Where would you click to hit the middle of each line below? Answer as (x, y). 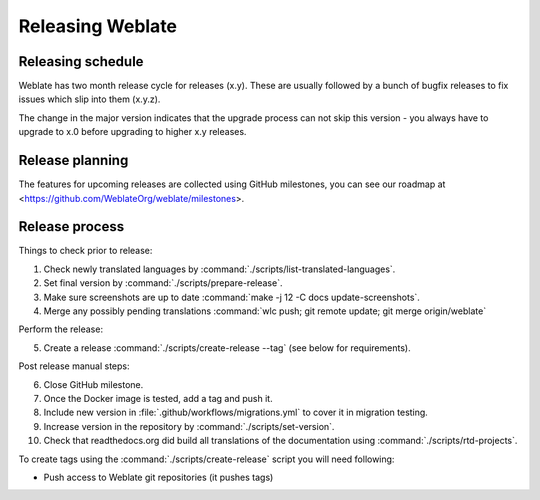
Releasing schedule (81, 61)
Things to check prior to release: (85, 251)
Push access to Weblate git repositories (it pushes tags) (158, 477)
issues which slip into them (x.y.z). (89, 99)
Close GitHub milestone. (93, 384)
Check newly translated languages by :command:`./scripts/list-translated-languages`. (219, 269)
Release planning (73, 160)
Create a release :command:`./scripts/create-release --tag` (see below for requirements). (227, 347)
